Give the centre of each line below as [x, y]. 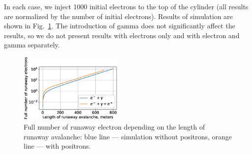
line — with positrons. [57, 146]
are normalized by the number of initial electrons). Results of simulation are [118, 16]
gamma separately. [32, 45]
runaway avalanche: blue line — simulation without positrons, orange [128, 136]
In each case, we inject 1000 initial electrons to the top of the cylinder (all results [126, 6]
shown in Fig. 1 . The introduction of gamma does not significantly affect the [120, 26]
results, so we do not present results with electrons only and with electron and [122, 35]
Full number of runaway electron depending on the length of [114, 127]
